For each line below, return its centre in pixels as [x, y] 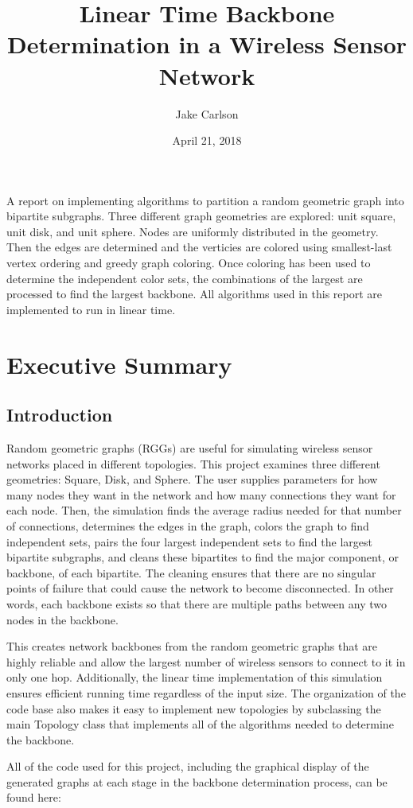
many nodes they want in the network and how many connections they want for [201, 494]
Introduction [60, 415]
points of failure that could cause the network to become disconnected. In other [200, 588]
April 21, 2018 [207, 140]
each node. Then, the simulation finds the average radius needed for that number [204, 510]
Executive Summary [119, 364]
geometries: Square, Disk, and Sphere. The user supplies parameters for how [192, 479]
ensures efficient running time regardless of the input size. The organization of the [206, 692]
